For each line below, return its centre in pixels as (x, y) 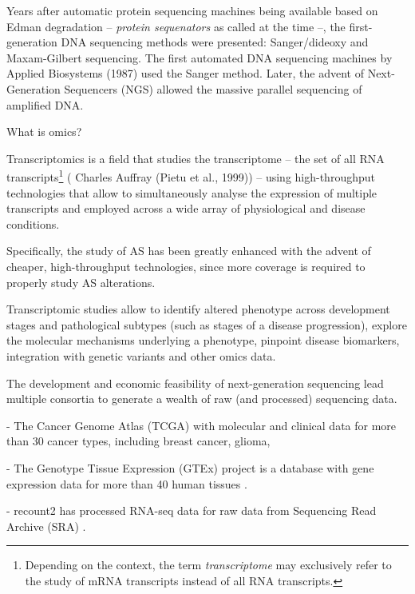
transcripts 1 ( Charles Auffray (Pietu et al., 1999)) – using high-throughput (191, 175)
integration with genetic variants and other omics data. (141, 355)
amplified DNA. (45, 104)
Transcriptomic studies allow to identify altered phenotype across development (198, 309)
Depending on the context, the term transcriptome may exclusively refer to (208, 565)
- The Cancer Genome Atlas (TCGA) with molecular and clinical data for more (202, 425)
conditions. (33, 223)
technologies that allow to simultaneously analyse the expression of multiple (192, 192)
